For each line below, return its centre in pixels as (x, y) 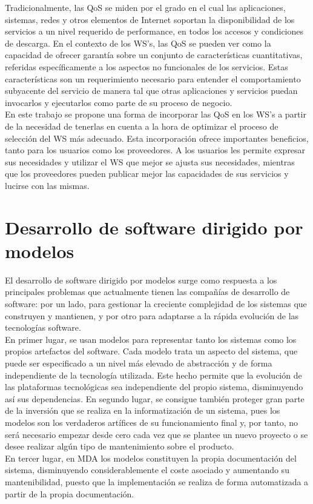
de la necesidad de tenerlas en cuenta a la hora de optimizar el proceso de (142, 126)
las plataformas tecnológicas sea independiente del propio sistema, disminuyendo (154, 387)
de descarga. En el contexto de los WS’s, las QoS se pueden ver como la (138, 43)
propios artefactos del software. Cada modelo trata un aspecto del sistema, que (151, 351)
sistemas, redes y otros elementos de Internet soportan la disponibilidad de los (150, 19)
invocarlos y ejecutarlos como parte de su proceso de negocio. (119, 102)
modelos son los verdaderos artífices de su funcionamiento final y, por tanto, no (152, 422)
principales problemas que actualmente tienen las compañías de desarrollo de (147, 292)
